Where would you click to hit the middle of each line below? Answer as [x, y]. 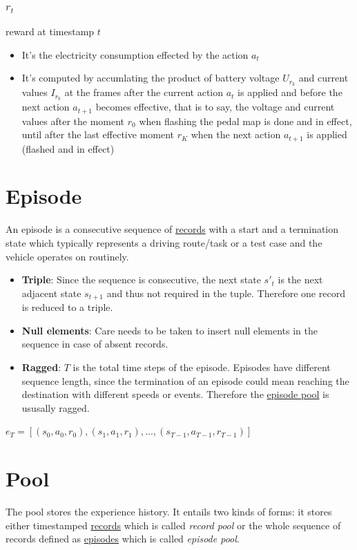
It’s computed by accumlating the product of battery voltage [151, 78]
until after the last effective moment [98, 134]
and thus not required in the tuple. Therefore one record [226, 293]
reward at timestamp [50, 31]
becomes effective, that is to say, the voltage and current [215, 107]
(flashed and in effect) [68, 148]
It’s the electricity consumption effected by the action [135, 54]
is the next [300, 279]
